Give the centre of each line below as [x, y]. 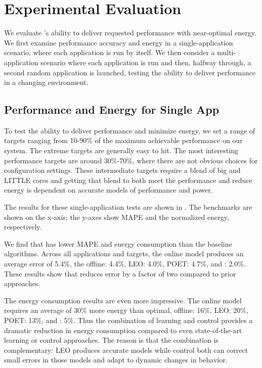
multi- [227, 52]
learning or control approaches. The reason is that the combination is [112, 340]
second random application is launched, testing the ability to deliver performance [130, 72]
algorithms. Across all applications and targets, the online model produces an [124, 254]
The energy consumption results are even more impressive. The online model [123, 300]
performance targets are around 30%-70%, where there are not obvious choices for [131, 160]
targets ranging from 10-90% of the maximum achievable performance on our [123, 140]
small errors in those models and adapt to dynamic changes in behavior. [116, 360]
